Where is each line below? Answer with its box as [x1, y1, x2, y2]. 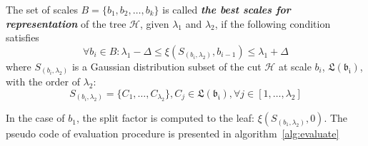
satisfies [6, 30, 39, 45]
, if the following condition [214, 16, 331, 31]
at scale [278, 58, 312, 73]
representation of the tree [6, 16, 126, 31]
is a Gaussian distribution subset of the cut [71, 58, 262, 73]
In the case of [6, 110, 65, 125]
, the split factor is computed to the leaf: [76, 110, 254, 125]
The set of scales [6, 2, 78, 16]
